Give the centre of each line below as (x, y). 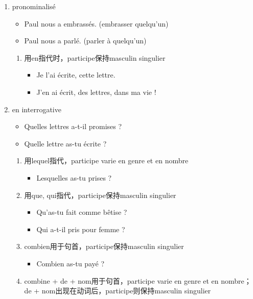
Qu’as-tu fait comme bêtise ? (82, 212)
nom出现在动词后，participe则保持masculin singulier (126, 291)
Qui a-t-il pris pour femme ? (81, 229)
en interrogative (37, 109)
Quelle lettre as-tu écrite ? (65, 143)
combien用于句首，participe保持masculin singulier (104, 246)
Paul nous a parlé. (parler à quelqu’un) (85, 41)
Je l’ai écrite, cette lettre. (76, 75)
